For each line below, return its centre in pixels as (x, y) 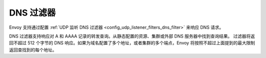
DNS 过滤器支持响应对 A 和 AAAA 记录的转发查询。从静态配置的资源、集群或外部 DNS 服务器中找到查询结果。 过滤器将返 (132, 36)
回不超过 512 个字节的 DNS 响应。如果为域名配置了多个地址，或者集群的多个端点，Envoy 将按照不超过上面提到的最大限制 (132, 43)
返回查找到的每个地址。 (33, 50)
